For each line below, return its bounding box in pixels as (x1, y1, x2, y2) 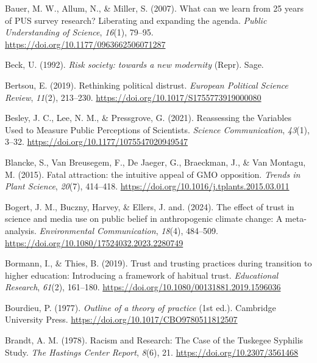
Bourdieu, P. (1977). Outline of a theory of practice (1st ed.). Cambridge (5, 301, 276, 313)
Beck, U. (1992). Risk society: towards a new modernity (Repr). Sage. (5, 58, 264, 71)
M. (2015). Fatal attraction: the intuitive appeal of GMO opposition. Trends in (5, 167, 301, 180)
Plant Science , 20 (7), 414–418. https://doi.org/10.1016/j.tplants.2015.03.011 (5, 180, 290, 193)
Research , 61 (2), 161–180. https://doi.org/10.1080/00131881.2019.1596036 (5, 280, 281, 293)
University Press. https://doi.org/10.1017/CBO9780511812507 (5, 313, 238, 326)
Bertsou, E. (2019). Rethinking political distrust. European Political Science (5, 78, 288, 91)
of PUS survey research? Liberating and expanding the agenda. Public (5, 13, 267, 26)
